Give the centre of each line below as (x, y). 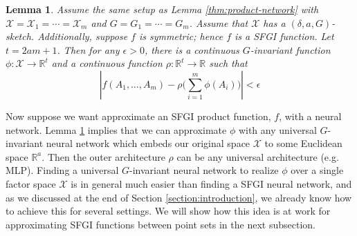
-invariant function (290, 49)
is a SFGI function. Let (284, 36)
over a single (317, 170)
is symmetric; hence (181, 36)
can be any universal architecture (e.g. (258, 156)
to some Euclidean (303, 143)
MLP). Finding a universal (62, 170)
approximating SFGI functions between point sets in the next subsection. (161, 224)
